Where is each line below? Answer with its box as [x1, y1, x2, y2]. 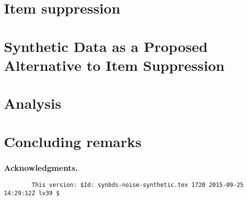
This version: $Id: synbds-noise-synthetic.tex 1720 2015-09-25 [32, 181, 244, 188]
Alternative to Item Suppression [4, 55, 225, 75]
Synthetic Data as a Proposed [4, 36, 208, 56]
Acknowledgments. [4, 161, 78, 173]
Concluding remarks [4, 131, 142, 151]
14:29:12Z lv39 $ [4, 189, 60, 197]
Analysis [4, 93, 62, 113]
